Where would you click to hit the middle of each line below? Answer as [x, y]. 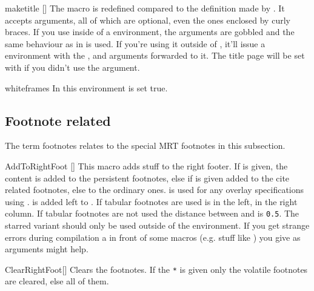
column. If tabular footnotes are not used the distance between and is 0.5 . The [152, 213]
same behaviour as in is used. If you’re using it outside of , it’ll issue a [135, 43]
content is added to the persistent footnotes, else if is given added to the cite [147, 178]
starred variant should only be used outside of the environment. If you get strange [157, 225]
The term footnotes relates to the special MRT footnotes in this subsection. [145, 145]
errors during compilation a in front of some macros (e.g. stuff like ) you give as [153, 237]
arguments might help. [47, 249]
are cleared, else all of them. [57, 281]
